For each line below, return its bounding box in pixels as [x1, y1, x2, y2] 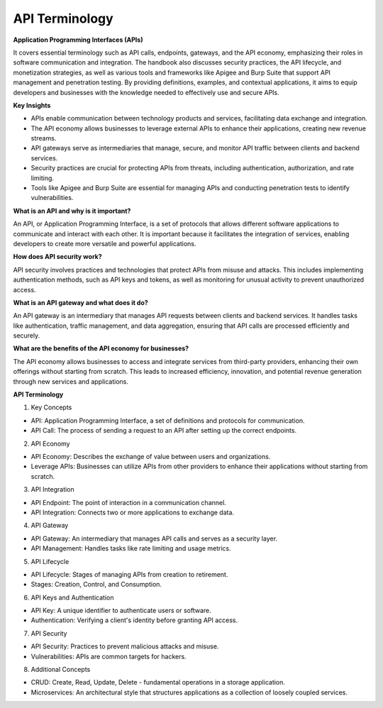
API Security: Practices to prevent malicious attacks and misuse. [30, 642, 219, 651]
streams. [30, 134, 57, 143]
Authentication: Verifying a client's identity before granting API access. [30, 616, 238, 624]
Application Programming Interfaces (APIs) [13, 35, 143, 44]
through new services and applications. [13, 377, 129, 386]
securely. [13, 331, 40, 340]
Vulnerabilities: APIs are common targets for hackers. [30, 652, 187, 660]
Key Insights [13, 101, 51, 109]
